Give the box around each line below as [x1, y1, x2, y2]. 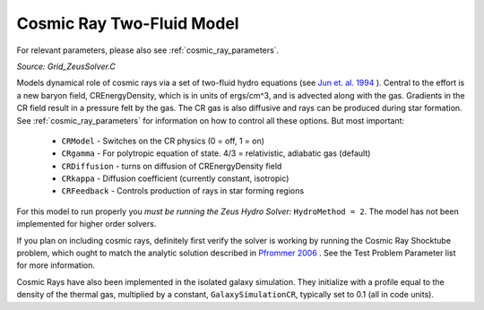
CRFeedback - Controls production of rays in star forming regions [61, 185, 305, 196]
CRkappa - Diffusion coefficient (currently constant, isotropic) [61, 173, 290, 184]
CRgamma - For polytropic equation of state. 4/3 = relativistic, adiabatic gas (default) [61, 148, 371, 159]
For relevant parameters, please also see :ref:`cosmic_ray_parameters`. [16, 45, 280, 56]
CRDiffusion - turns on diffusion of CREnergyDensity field [61, 160, 282, 171]
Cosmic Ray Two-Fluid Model [16, 13, 239, 33]
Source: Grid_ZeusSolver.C [16, 61, 117, 72]
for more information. [16, 260, 96, 271]
